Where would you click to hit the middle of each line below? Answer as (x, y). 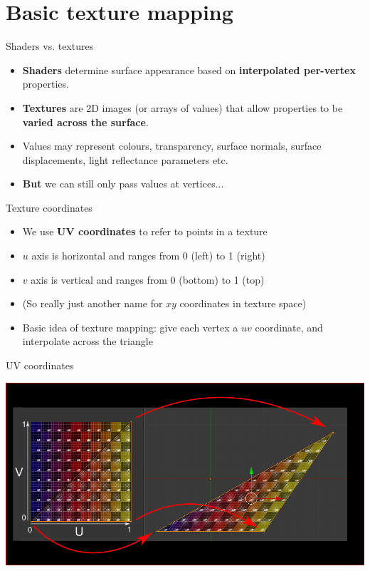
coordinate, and (289, 327)
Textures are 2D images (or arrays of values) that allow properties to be (183, 107)
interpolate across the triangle (88, 341)
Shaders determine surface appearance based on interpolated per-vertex (189, 70)
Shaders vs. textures (50, 46)
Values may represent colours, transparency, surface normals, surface (172, 146)
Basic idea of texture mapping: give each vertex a (130, 327)
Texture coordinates (49, 207)
